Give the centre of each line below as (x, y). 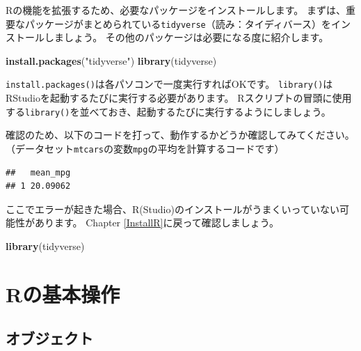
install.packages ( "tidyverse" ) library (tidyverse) (111, 60)
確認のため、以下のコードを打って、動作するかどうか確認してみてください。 (180, 135)
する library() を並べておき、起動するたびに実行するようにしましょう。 (168, 111)
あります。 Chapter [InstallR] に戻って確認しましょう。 (157, 223)
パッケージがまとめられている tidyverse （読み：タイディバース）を (178, 23)
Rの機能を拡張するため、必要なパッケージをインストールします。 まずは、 (176, 10)
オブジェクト (49, 338)
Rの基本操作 (63, 294)
